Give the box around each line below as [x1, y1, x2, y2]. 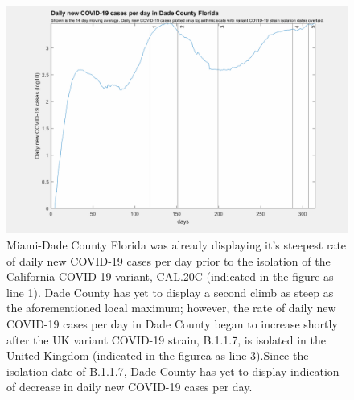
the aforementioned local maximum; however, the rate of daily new [6, 299, 336, 316]
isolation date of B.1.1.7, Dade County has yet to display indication [6, 362, 340, 379]
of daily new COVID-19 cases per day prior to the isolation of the [6, 252, 331, 269]
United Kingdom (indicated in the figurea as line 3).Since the [6, 347, 309, 364]
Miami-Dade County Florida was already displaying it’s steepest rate [6, 236, 347, 253]
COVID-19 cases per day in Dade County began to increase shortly [6, 315, 338, 332]
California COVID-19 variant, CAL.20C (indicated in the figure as [6, 268, 334, 285]
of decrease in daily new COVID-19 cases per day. [6, 378, 253, 395]
